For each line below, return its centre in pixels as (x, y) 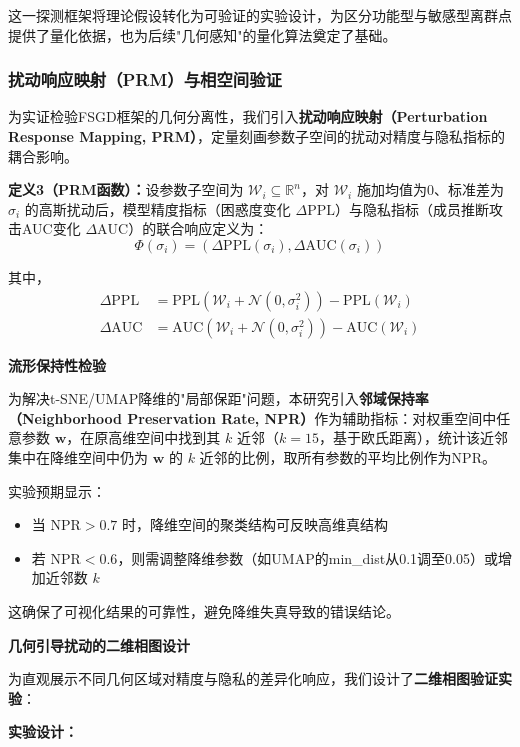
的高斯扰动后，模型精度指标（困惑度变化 (157, 208)
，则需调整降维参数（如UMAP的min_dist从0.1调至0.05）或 (308, 557)
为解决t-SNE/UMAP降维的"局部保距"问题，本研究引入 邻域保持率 (218, 398)
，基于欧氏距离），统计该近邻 (413, 437)
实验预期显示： (57, 490)
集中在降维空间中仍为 (78, 457)
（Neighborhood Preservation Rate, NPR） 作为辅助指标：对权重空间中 (252, 417)
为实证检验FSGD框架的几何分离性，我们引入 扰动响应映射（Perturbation (248, 116)
